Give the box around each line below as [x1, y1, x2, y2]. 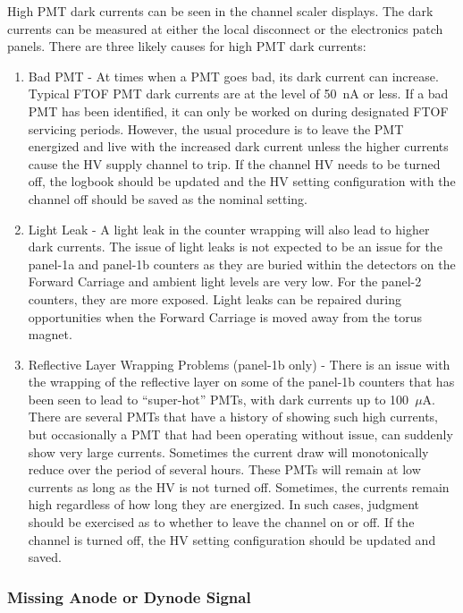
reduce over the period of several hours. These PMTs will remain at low [28, 460, 421, 479]
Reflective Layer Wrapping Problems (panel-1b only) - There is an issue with [28, 354, 450, 373]
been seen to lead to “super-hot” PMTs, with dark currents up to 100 [28, 389, 409, 408]
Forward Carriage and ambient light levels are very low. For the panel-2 [28, 272, 422, 291]
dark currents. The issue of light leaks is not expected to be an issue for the [28, 237, 442, 256]
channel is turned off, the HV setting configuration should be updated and [28, 530, 436, 549]
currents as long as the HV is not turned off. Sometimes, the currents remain [28, 477, 450, 496]
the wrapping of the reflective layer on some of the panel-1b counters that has [28, 372, 455, 391]
